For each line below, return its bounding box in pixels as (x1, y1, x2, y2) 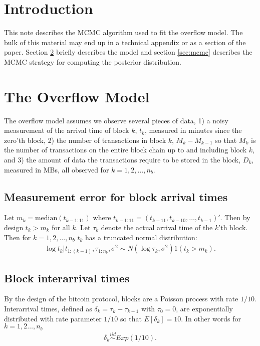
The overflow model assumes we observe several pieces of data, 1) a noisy (4, 115, 228, 125)
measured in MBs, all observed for (4, 164, 109, 175)
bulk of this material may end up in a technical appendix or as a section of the (4, 37, 246, 47)
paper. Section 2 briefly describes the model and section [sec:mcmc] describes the (4, 47, 252, 57)
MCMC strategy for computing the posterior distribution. (4, 56, 181, 67)
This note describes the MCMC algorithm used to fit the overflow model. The (4, 27, 243, 38)
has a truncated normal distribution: (85, 232, 197, 242)
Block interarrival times (4, 270, 130, 285)
